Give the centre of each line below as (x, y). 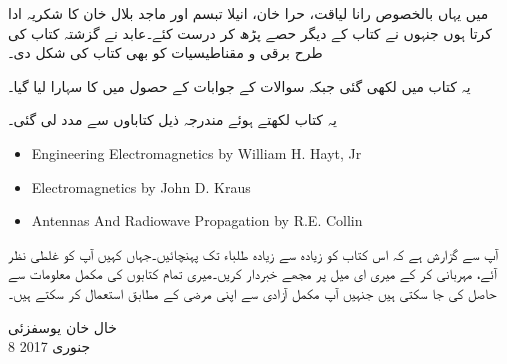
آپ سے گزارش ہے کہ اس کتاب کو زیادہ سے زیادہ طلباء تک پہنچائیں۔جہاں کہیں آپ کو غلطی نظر (253, 253)
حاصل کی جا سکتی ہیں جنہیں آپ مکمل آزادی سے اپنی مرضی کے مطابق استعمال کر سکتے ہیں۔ (252, 292)
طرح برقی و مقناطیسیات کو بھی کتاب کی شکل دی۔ (165, 52)
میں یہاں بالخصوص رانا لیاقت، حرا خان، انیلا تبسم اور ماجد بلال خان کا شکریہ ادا (248, 13)
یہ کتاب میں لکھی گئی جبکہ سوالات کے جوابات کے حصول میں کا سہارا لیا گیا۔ (239, 85)
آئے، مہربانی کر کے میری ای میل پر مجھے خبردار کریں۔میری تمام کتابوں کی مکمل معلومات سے (253, 273)
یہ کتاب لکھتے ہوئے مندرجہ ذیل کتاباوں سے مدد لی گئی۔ (172, 119)
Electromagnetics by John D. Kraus (141, 186)
